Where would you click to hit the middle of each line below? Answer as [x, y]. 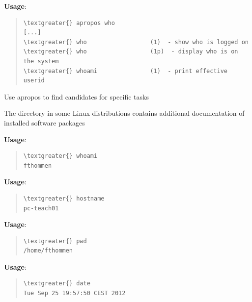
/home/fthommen [48, 251]
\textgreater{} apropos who [69, 23]
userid [34, 81]
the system [41, 61]
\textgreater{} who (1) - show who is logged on [136, 42]
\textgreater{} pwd [55, 241]
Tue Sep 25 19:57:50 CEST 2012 [74, 293]
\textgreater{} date [57, 284]
